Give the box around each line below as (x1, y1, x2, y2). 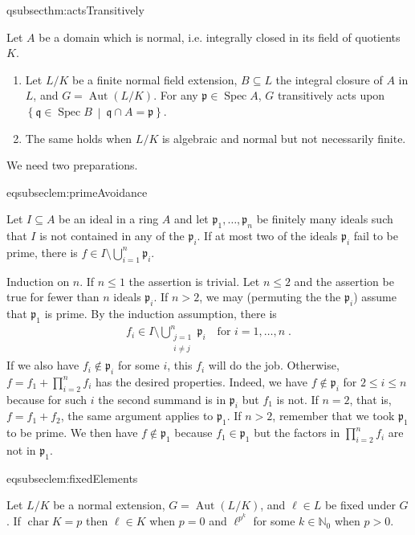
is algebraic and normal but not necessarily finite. (161, 129, 406, 146)
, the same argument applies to (60, 407, 214, 424)
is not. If (276, 390, 319, 407)
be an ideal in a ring (59, 210, 159, 227)
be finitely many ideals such (256, 210, 393, 227)
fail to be (353, 227, 399, 244)
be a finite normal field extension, (71, 71, 238, 88)
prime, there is (6, 243, 78, 260)
